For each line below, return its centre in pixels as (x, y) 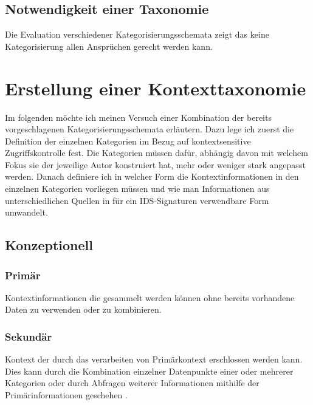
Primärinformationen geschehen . (66, 395)
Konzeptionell (49, 245)
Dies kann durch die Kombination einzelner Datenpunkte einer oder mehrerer (149, 371)
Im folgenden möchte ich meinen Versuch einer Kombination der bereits (138, 117)
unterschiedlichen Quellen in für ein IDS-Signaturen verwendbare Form (137, 200)
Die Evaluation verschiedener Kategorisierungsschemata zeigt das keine (137, 34)
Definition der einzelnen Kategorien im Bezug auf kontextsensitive (128, 141)
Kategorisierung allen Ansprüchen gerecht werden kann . (109, 46)
